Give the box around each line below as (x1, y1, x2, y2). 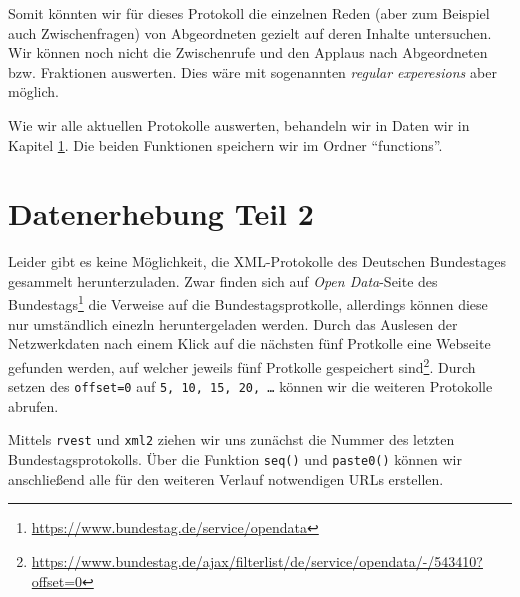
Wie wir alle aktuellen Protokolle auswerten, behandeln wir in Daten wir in (8, 114, 470, 135)
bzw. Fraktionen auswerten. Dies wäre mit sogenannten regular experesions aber (8, 61, 497, 82)
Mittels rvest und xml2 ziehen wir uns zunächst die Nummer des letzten (8, 429, 455, 450)
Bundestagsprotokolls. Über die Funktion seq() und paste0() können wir (8, 449, 463, 470)
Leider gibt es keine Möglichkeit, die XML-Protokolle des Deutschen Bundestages (8, 251, 507, 272)
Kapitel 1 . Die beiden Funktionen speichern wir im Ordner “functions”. (8, 134, 443, 155)
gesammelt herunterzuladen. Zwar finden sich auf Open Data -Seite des (8, 270, 438, 291)
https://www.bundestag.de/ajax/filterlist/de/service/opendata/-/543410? (31, 550, 483, 571)
